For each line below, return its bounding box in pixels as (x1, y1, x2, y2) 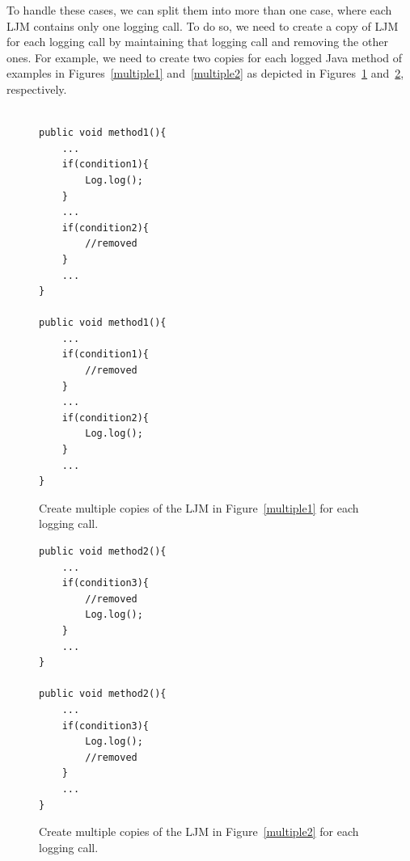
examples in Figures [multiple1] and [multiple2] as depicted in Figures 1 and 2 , (6, 65, 404, 82)
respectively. (6, 80, 67, 97)
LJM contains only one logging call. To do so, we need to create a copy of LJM (6, 17, 399, 34)
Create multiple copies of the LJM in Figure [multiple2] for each (39, 823, 359, 840)
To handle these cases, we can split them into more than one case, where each (6, 2, 392, 18)
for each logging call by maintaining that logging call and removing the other (6, 33, 388, 50)
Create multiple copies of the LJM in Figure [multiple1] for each (39, 499, 359, 516)
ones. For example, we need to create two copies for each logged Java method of (6, 49, 403, 65)
